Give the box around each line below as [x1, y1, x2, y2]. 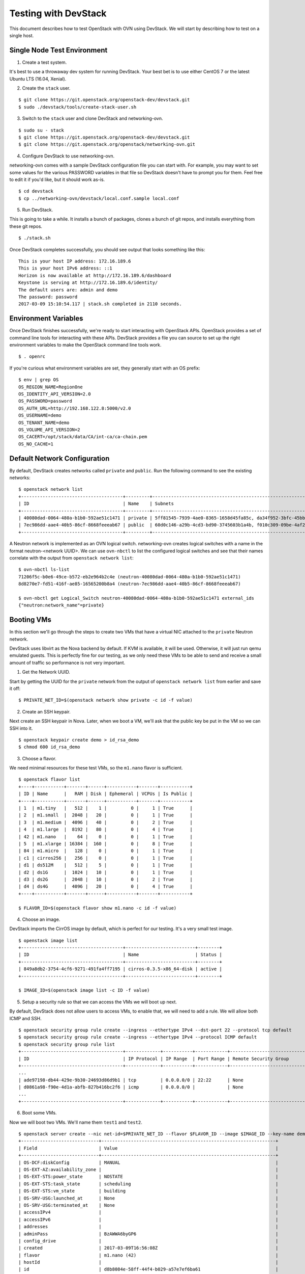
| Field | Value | [18, 1145, 279, 1151]
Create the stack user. [22, 85, 71, 91]
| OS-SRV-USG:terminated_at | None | [18, 1202, 279, 1208]
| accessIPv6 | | [18, 1216, 279, 1223]
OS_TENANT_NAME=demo [18, 419, 70, 426]
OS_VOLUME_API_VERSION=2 [18, 427, 80, 433]
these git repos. [9, 223, 43, 229]
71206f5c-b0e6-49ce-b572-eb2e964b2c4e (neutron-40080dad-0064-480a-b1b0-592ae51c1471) [18, 574, 241, 579]
